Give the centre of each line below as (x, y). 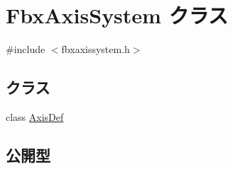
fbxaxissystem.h (96, 49)
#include (26, 49)
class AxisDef (35, 116)
